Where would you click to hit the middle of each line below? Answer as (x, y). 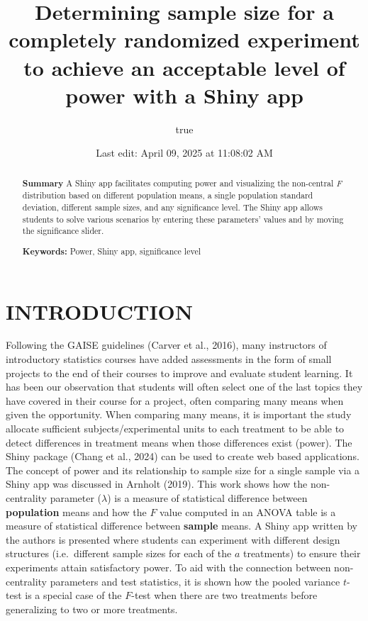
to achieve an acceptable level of (184, 67)
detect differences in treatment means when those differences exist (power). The (179, 442)
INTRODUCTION (100, 311)
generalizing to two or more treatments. (92, 609)
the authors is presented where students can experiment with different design (173, 539)
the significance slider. (63, 231)
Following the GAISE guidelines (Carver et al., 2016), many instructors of (166, 345)
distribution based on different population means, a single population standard (168, 195)
